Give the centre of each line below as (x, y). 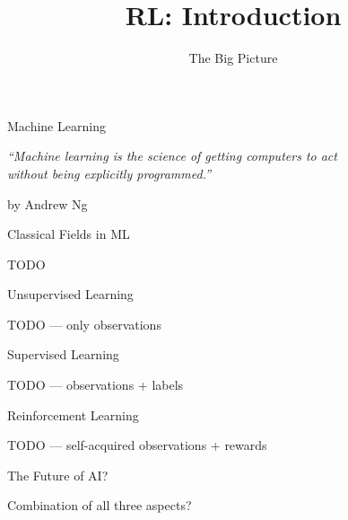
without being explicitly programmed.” (109, 173)
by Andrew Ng (48, 203)
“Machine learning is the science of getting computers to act (172, 156)
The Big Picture (233, 58)
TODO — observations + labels (96, 385)
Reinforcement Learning (73, 414)
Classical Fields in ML (69, 234)
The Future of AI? (58, 475)
